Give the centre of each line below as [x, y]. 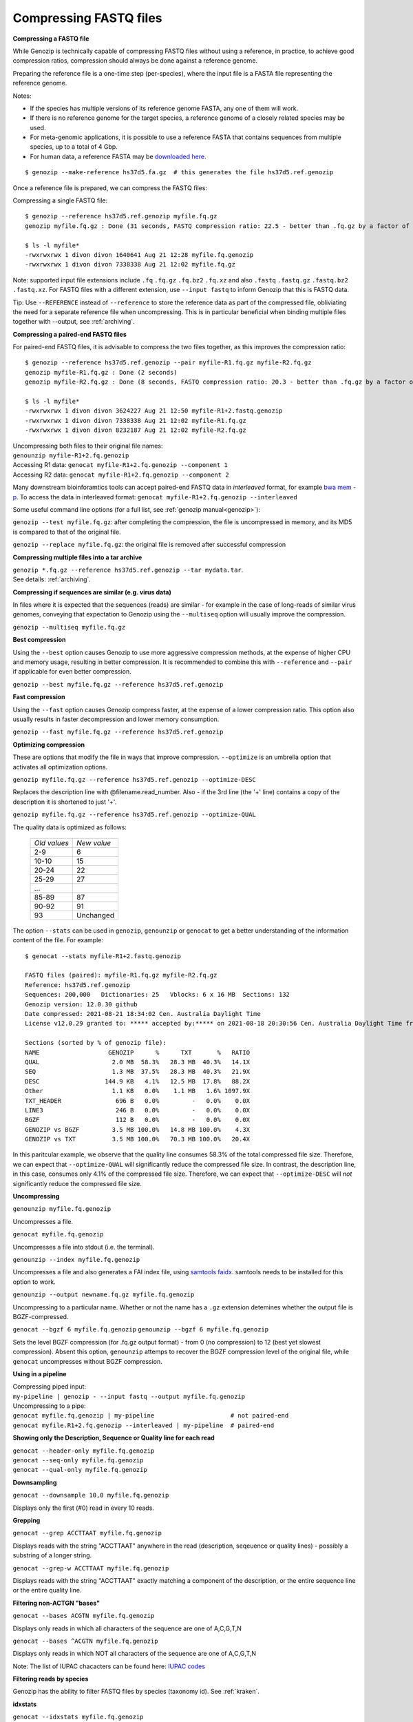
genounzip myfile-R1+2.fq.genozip [71, 456]
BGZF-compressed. [41, 1316]
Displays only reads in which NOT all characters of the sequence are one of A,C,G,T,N [135, 1654]
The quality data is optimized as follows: [70, 827]
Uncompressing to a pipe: [49, 1406]
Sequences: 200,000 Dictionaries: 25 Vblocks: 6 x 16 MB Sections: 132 [158, 995]
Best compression [39, 640]
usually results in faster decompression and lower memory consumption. [116, 719]
